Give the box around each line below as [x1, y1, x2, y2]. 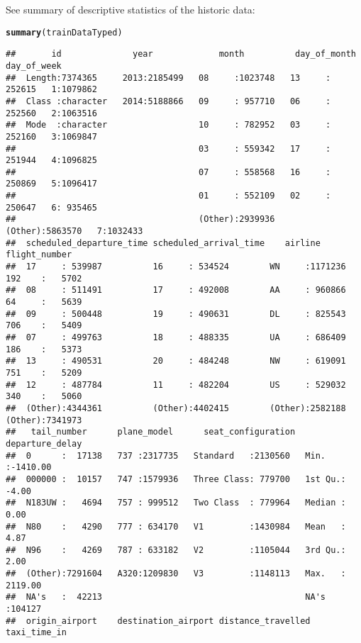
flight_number [6, 250, 72, 260]
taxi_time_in [6, 627, 67, 638]
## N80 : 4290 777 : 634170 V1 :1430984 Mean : [6, 521, 346, 532]
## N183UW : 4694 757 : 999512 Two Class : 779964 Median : [6, 498, 346, 508]
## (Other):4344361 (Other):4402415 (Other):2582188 [6, 403, 346, 413]
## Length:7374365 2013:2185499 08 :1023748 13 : [6, 72, 331, 83]
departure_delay [6, 438, 82, 449]
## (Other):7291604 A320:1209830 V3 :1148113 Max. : [6, 569, 346, 579]
